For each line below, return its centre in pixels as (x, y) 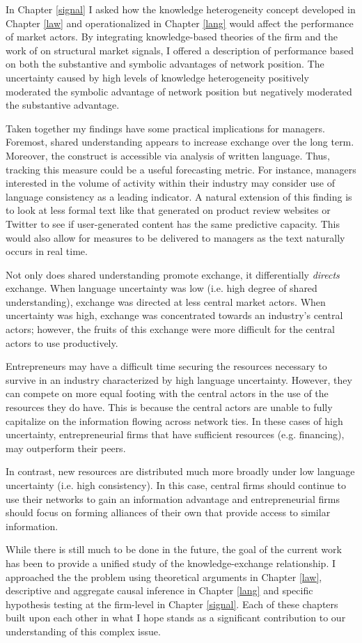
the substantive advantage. (63, 105)
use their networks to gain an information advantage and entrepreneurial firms (173, 498)
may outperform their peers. (66, 448)
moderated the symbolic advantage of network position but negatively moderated (179, 91)
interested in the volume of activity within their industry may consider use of (170, 183)
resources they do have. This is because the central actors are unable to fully (169, 407)
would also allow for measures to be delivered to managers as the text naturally (175, 237)
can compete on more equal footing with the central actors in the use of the (167, 393)
